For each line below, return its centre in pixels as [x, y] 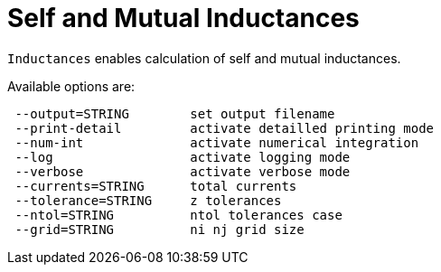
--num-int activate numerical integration [217, 142]
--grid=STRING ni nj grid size [160, 229]
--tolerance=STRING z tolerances [148, 200]
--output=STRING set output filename [175, 113]
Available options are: [71, 86]
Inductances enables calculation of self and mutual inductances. [204, 58]
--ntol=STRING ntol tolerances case [178, 215]
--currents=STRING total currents [156, 186]
